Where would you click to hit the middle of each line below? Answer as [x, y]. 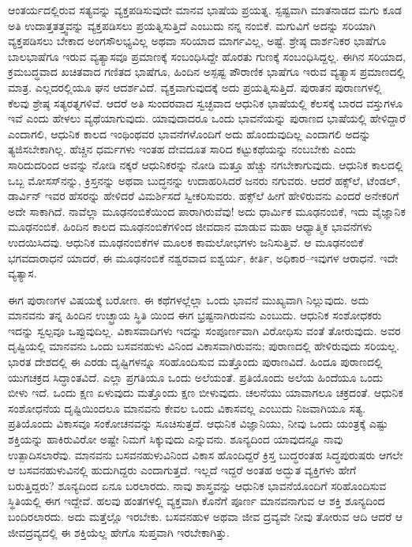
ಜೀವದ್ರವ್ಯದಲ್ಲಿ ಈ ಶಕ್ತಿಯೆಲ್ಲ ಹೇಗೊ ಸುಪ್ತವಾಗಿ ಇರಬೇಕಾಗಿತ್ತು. [119, 532]
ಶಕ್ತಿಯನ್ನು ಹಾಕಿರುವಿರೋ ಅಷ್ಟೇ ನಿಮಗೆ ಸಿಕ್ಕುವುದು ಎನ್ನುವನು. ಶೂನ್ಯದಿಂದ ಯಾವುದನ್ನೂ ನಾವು [176, 439]
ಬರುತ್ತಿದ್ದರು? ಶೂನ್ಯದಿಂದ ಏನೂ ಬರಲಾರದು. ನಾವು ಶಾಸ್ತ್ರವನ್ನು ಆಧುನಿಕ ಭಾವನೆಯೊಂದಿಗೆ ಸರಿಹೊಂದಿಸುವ [197, 485]
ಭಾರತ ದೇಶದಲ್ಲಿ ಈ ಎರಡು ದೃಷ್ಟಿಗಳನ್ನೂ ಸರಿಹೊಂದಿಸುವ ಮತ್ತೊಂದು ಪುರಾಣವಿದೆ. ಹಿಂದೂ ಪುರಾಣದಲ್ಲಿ [195, 362]
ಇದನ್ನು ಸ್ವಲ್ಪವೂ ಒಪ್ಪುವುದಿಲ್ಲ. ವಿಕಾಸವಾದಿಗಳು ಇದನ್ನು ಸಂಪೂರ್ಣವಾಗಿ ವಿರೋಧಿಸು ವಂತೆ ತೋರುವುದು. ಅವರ [204, 330]
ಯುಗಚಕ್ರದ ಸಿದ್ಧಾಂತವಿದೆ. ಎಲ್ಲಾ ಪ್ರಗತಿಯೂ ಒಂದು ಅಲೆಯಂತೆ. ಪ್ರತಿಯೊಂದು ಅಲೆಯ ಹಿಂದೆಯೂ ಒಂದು [196, 377]
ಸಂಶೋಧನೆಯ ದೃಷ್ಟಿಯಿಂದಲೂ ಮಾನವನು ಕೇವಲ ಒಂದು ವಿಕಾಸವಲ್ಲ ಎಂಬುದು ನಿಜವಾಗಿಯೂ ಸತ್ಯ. [187, 407]
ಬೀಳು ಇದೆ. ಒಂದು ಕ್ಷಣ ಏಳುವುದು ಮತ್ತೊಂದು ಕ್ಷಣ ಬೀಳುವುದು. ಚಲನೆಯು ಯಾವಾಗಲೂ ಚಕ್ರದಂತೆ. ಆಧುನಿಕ [206, 392]
